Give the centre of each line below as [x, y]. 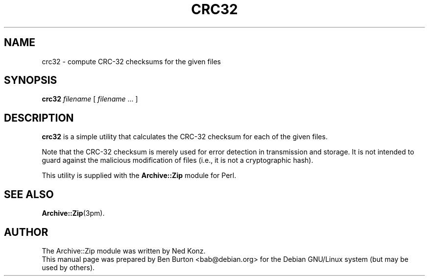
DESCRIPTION [39, 118]
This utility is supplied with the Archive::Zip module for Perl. [139, 176]
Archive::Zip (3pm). [73, 213]
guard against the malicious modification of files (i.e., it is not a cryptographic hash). [178, 160]
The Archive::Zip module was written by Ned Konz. [124, 251]
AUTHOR [26, 232]
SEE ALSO [29, 194]
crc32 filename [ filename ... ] [90, 99]
